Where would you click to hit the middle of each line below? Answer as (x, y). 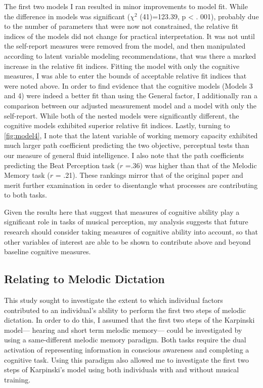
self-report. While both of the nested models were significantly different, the (122, 115)
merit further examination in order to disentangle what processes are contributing (131, 185)
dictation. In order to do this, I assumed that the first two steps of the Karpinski (129, 320)
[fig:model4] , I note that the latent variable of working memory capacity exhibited (131, 135)
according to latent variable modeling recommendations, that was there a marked (130, 55)
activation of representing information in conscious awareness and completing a (127, 350)
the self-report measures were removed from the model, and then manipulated (125, 46)
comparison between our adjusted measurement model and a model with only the (130, 105)
